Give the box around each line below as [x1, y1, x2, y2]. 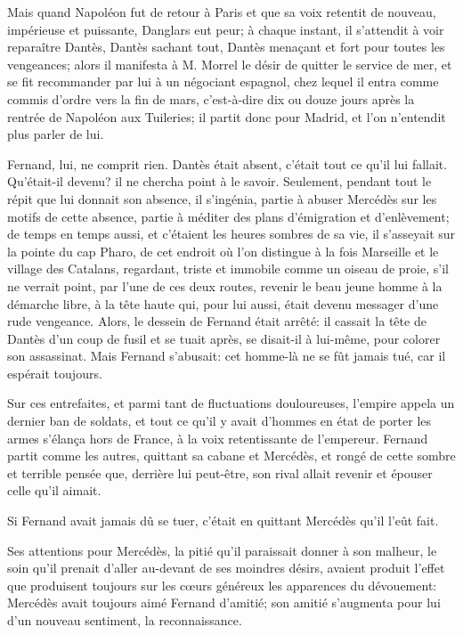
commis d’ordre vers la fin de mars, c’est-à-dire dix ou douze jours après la [7, 89, 415, 108]
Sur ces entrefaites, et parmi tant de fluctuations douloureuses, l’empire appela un [7, 394, 455, 412]
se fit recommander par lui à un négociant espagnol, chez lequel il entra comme [7, 72, 439, 91]
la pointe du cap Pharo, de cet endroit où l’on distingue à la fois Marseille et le [7, 241, 439, 260]
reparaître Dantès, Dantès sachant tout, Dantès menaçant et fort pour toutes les [7, 37, 445, 56]
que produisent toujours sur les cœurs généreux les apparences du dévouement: [7, 575, 437, 594]
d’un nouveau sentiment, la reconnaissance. [7, 611, 242, 629]
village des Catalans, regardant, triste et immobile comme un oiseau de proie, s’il [7, 259, 449, 278]
